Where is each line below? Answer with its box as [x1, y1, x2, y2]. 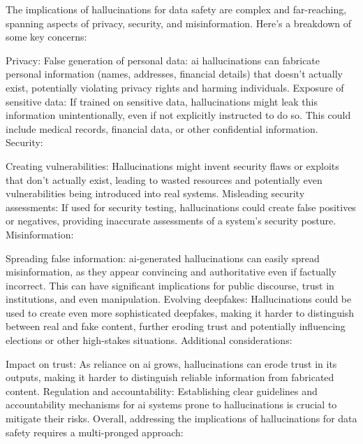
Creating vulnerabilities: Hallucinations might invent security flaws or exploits [6, 158, 339, 173]
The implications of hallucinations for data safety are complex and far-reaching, [6, 2, 347, 16]
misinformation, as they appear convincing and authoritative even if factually [6, 264, 336, 279]
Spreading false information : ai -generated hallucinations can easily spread [6, 250, 320, 265]
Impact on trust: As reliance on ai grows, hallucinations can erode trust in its [6, 356, 337, 371]
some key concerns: [6, 29, 87, 44]
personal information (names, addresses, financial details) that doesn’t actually [6, 66, 343, 81]
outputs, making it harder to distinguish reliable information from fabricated [6, 370, 334, 385]
